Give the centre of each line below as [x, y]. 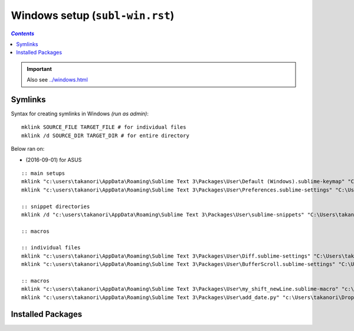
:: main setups [43, 173]
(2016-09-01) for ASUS [54, 160]
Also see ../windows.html [57, 80]
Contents [23, 33]
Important [40, 69]
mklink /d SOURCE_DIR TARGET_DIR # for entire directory [106, 135]
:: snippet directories [56, 206]
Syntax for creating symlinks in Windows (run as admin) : [80, 114]
